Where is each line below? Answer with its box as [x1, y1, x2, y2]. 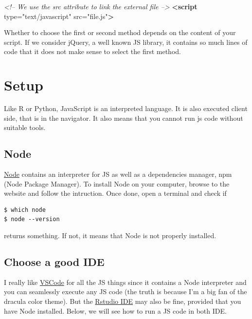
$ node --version [4, 216, 60, 223]
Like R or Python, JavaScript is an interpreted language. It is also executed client [4, 103, 248, 113]
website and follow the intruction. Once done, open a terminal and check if [4, 188, 227, 198]
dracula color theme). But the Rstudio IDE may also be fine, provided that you [4, 296, 241, 306]
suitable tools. [4, 122, 46, 132]
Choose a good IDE [4, 254, 105, 269]
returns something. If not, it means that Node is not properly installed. [4, 230, 216, 241]
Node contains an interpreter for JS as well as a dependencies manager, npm [4, 169, 232, 179]
